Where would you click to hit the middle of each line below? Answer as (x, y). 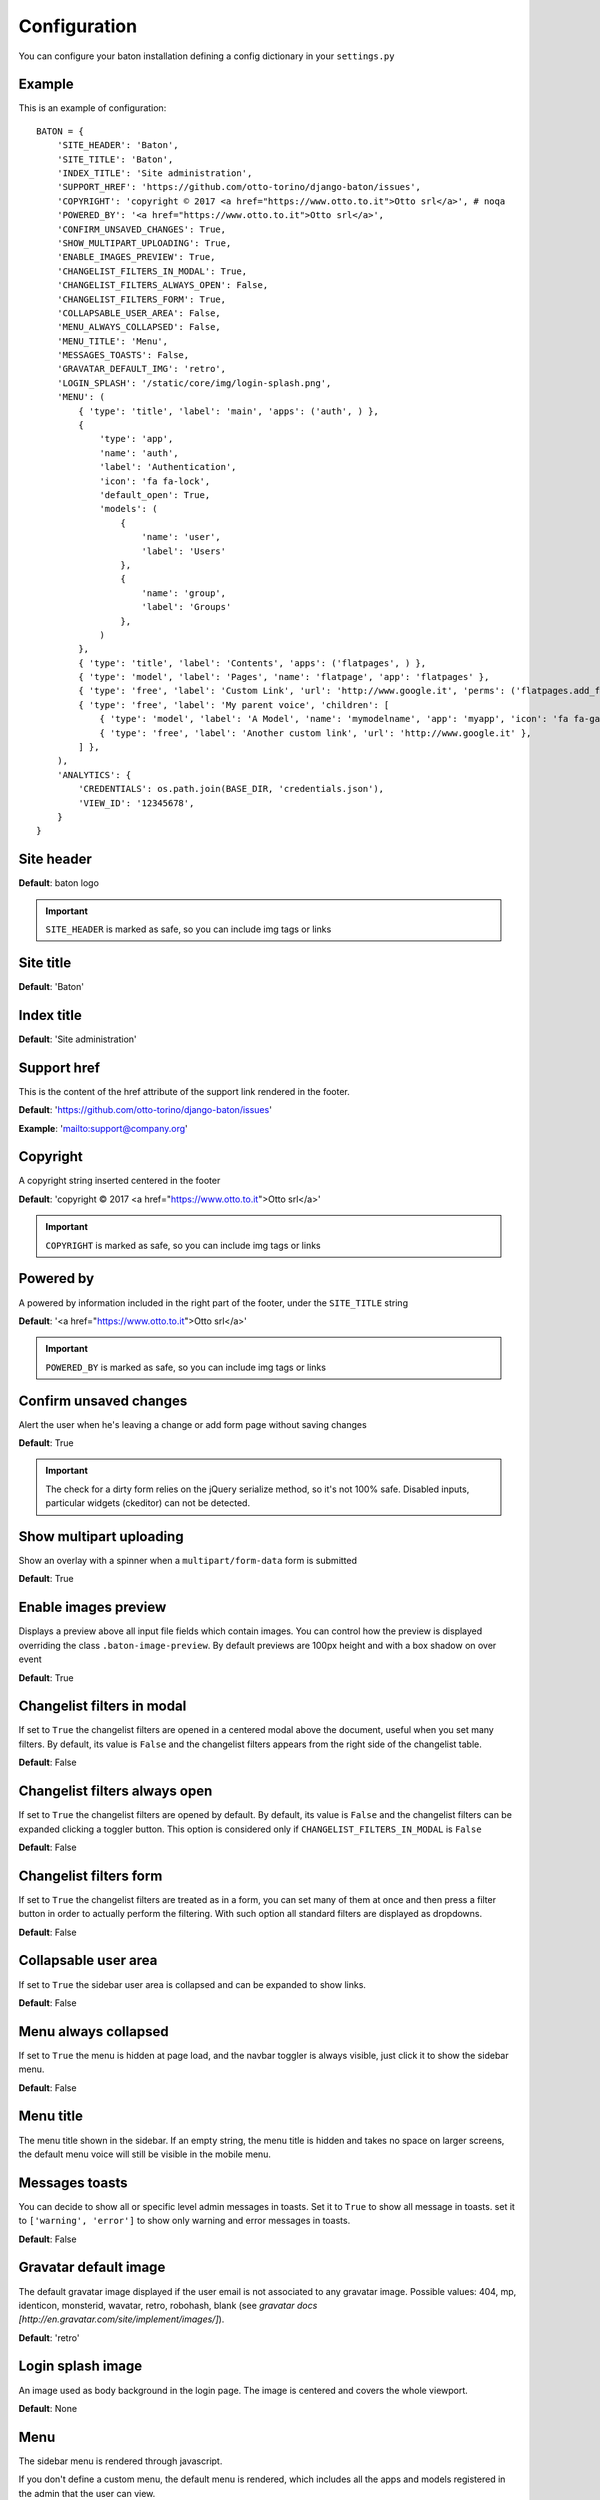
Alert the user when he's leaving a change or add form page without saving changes (192, 1424)
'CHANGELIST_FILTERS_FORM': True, (141, 299)
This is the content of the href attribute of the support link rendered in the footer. (184, 1091)
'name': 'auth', (139, 453)
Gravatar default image (92, 2267)
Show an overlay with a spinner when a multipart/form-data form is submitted (188, 1561)
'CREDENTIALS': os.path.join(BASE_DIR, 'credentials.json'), (231, 789)
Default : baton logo (59, 883)
